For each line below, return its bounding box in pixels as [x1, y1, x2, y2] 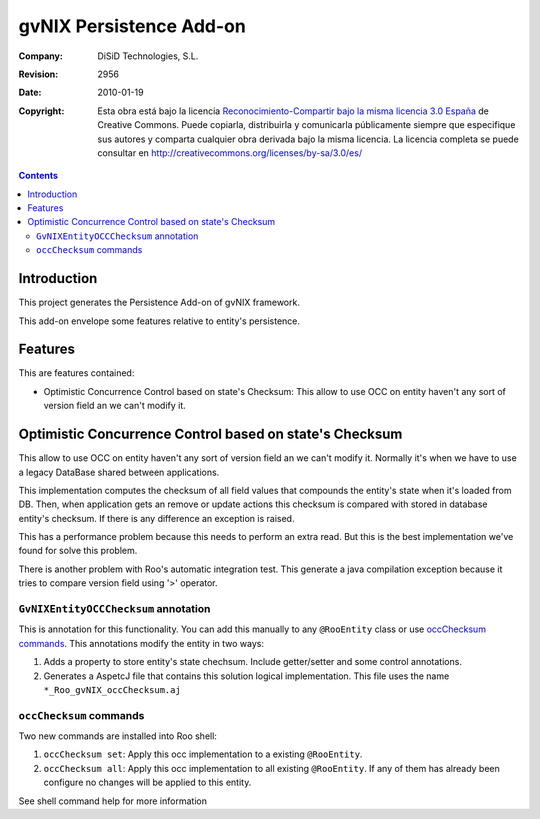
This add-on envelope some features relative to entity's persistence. [18, 315, 300, 327]
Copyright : [18, 105, 65, 117]
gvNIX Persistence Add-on [18, 15, 247, 37]
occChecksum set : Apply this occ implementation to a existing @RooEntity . [43, 748, 363, 760]
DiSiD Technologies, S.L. [97, 50, 199, 62]
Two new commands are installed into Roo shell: [18, 730, 217, 742]
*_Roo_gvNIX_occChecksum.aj [43, 684, 182, 695]
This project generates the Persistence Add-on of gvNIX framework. [18, 296, 300, 309]
